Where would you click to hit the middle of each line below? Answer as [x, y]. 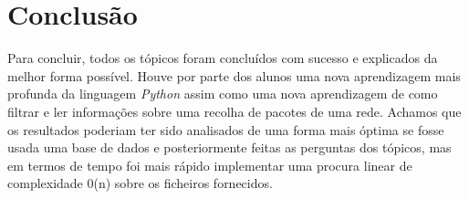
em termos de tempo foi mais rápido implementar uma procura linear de [210, 165]
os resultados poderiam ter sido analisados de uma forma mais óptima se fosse [226, 129]
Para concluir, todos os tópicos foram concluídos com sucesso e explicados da [223, 58]
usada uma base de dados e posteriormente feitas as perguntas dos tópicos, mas [229, 147]
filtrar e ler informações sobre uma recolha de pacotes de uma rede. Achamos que [234, 111]
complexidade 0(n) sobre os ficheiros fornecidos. [140, 183]
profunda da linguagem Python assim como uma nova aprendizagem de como [223, 94]
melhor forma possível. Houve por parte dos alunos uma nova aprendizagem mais [234, 75]
